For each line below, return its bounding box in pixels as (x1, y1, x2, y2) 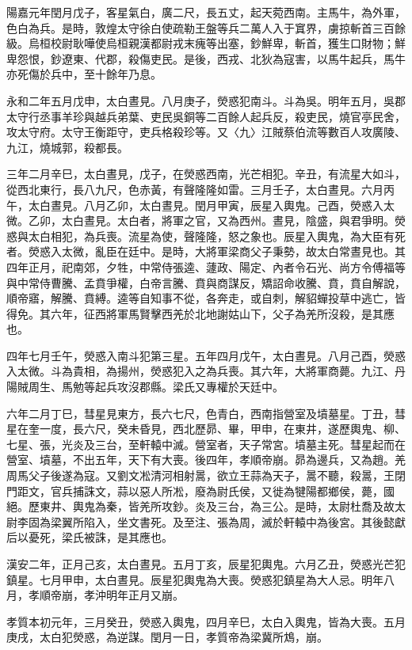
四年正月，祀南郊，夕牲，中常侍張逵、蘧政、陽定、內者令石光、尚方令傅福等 (6, 258, 406, 275)
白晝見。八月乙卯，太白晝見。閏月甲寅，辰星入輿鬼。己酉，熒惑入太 (39, 196, 395, 213)
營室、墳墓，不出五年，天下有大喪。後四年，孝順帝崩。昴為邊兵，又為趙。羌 (6, 451, 406, 468)
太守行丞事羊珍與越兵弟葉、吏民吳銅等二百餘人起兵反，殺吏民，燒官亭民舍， (6, 108, 406, 124)
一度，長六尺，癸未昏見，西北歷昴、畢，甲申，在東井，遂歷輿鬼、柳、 (39, 420, 406, 437)
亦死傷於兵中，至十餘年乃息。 (6, 66, 162, 82)
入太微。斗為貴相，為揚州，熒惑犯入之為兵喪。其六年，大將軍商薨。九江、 (6, 363, 395, 379)
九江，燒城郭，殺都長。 (6, 139, 128, 155)
